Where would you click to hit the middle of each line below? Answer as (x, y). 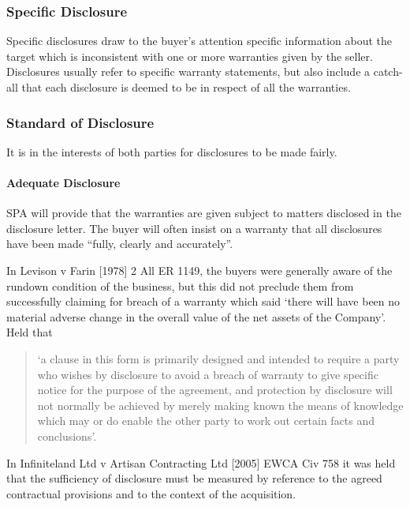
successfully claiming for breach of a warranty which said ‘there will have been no (203, 301)
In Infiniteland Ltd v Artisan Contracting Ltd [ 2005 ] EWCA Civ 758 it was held (201, 462)
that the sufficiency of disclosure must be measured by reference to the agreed (194, 478)
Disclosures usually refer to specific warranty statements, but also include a (188, 71)
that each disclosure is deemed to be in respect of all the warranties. (186, 87)
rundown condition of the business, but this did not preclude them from (180, 285)
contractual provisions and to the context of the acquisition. (151, 493)
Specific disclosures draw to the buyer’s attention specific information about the (199, 41)
